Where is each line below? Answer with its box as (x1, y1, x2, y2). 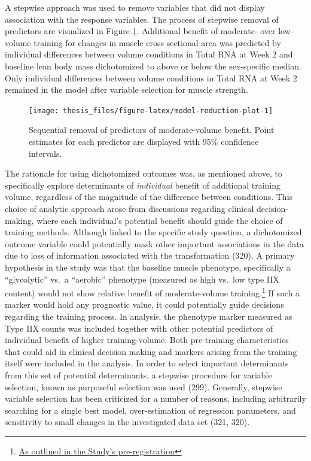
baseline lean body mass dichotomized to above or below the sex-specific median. (5, 59, 301, 72)
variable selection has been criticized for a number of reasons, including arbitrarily (5, 392, 306, 405)
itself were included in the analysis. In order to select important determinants (5, 357, 289, 369)
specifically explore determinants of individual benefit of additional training (5, 178, 281, 191)
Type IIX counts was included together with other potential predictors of (5, 322, 273, 334)
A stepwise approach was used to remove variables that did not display (5, 1, 265, 13)
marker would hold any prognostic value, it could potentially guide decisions (5, 298, 284, 311)
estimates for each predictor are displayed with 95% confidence (29, 135, 259, 147)
